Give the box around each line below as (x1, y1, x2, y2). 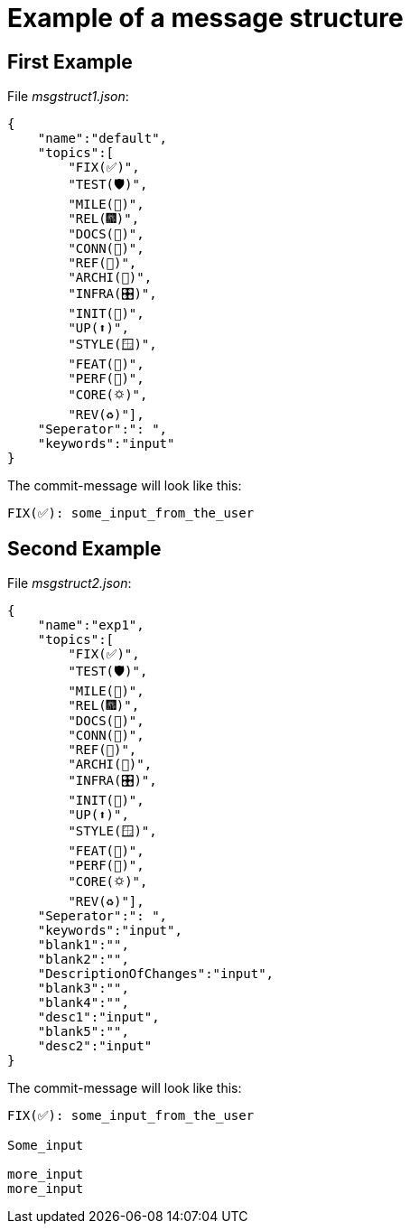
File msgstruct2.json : (7, 575, 132, 592)
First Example (7, 50, 133, 73)
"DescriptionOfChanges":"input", (37, 966, 275, 982)
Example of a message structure (7, 3, 404, 33)
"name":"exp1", (37, 618, 144, 633)
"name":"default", (37, 131, 168, 146)
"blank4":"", (37, 995, 129, 1011)
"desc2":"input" (37, 1039, 153, 1054)
